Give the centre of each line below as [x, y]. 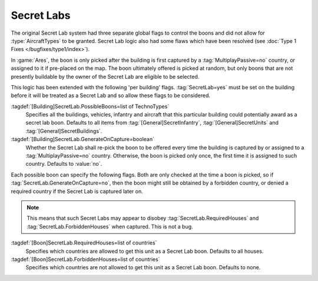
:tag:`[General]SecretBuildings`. [64, 131]
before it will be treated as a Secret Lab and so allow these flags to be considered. [111, 96]
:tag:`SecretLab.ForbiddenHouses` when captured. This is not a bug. [110, 226]
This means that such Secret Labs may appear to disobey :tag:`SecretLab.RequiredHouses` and [143, 218]
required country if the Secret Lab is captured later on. [77, 191]
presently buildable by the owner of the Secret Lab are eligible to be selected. [105, 76]
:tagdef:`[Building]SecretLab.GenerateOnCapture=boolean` [82, 139]
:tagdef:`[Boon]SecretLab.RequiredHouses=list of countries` [84, 243]
